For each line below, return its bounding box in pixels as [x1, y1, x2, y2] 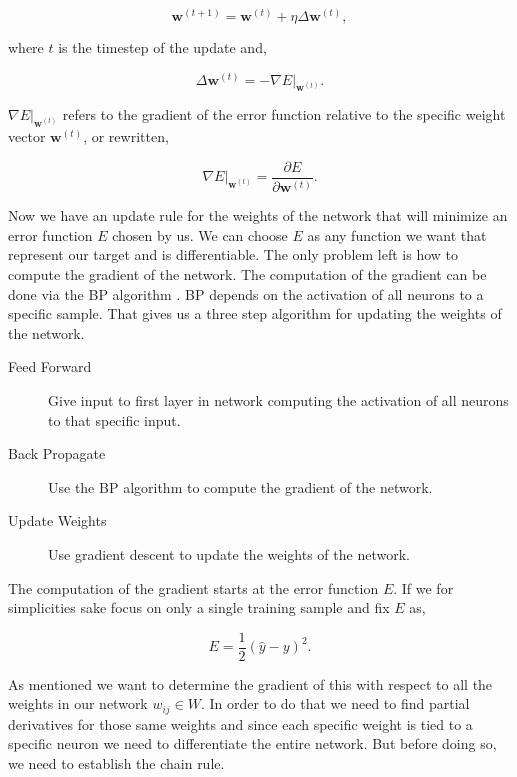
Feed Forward [8, 356, 92, 377]
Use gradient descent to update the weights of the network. [48, 543, 410, 564]
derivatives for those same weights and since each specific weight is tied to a [8, 713, 473, 734]
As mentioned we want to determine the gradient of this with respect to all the [8, 673, 493, 694]
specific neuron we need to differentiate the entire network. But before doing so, [8, 733, 497, 754]
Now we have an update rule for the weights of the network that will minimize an [8, 205, 508, 226]
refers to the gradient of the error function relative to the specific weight [62, 104, 506, 125]
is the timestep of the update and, [58, 37, 267, 58]
